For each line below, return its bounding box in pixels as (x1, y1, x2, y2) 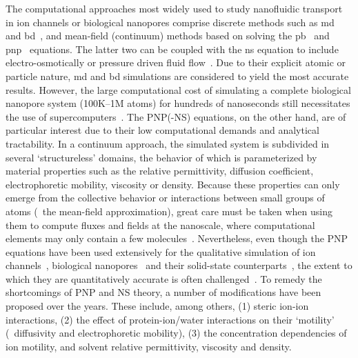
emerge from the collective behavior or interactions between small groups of (6, 190, 325, 205)
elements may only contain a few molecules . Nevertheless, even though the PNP (6, 231, 348, 246)
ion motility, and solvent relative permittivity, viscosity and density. (6, 339, 292, 353)
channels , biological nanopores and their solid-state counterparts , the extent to (6, 258, 352, 272)
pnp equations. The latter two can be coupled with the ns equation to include (6, 41, 339, 56)
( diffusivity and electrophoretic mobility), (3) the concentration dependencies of (6, 326, 347, 340)
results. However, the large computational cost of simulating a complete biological (6, 82, 351, 97)
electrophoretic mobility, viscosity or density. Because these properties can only (6, 177, 340, 191)
